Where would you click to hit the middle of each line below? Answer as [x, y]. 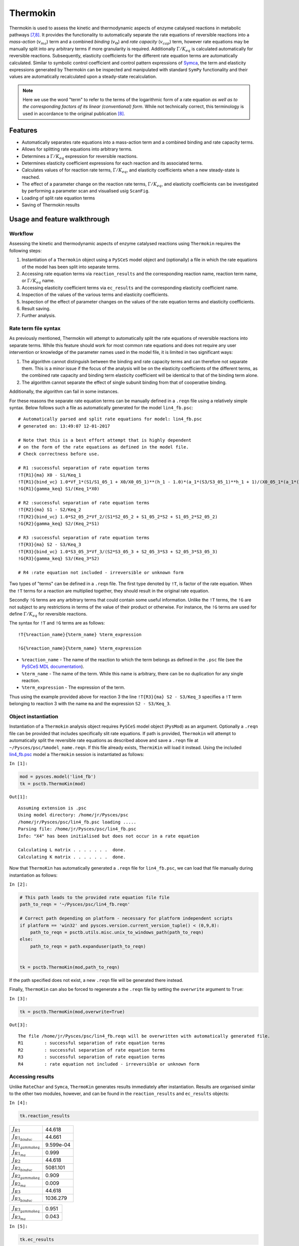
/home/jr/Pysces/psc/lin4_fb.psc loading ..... [77, 822]
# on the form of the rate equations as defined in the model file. [103, 447]
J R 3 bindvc [22, 1198]
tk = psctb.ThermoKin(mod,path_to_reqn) [70, 967]
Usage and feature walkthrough [59, 219]
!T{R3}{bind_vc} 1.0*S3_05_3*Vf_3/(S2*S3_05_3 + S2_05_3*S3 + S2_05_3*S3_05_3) [118, 551]
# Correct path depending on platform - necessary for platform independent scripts [126, 919]
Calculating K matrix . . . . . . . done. [72, 857]
